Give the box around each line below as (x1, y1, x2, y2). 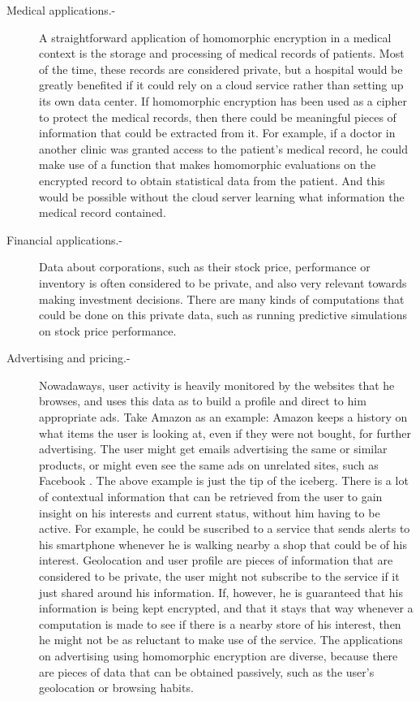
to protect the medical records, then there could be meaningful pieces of (39, 108, 396, 125)
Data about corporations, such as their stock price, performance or (39, 258, 371, 275)
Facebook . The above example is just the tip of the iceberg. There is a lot (39, 472, 409, 489)
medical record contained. (39, 204, 166, 221)
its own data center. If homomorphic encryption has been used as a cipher (39, 92, 407, 109)
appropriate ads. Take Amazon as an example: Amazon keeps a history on (39, 409, 408, 426)
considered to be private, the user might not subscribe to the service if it (39, 568, 400, 584)
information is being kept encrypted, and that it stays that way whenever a (39, 599, 414, 617)
